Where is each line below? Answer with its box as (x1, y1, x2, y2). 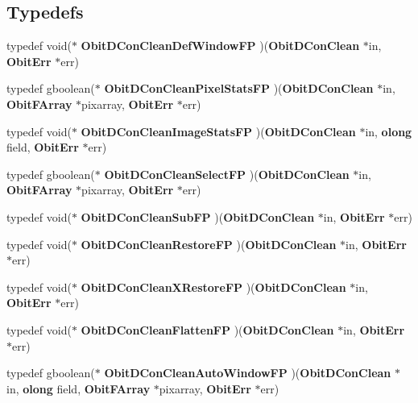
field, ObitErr (6, 139, 79, 156)
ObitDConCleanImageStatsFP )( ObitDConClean (81, 123, 356, 139)
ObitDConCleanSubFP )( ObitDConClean (81, 208, 315, 225)
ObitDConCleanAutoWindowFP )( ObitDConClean (104, 364, 391, 381)
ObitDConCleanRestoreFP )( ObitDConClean (81, 235, 337, 252)
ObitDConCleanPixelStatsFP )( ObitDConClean (104, 80, 374, 97)
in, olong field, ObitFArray (6, 380, 151, 397)
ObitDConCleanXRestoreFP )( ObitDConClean (81, 278, 346, 295)
